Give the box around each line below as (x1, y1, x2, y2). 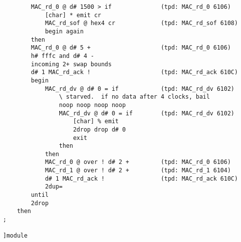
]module (3, 232, 28, 240)
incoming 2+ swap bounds (31, 60, 112, 68)
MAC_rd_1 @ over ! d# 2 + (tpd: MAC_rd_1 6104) (45, 167, 231, 174)
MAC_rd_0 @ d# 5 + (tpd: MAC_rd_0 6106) (31, 44, 231, 52)
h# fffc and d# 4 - (31, 52, 95, 59)
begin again (45, 27, 84, 35)
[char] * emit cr (45, 11, 101, 19)
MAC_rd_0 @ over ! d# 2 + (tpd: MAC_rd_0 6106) (45, 159, 231, 166)
